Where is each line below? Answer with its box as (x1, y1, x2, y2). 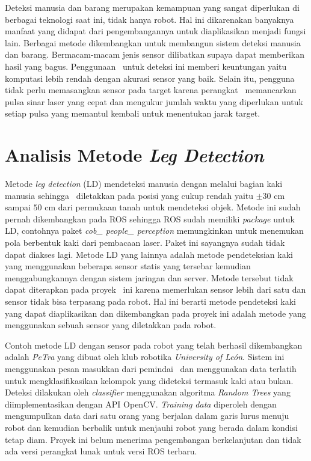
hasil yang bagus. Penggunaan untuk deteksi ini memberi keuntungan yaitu (5, 60, 287, 72)
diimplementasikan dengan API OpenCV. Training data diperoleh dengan (5, 397, 277, 410)
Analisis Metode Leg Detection (5, 142, 264, 168)
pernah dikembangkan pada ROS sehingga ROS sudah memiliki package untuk (5, 212, 295, 225)
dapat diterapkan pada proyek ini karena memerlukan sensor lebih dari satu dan (5, 283, 306, 296)
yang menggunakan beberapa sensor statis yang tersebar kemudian (5, 260, 251, 272)
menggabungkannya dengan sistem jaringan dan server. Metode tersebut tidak (5, 271, 294, 284)
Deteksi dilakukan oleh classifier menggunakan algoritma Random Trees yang (5, 386, 291, 398)
